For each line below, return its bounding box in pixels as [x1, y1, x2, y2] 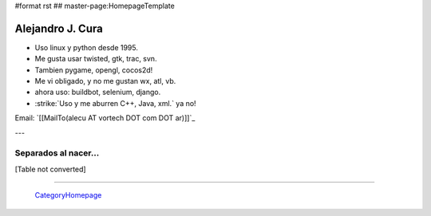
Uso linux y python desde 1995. [34, 42, 139, 52]
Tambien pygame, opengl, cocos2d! [34, 65, 153, 75]
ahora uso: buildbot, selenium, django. [34, 88, 161, 97]
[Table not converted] [14, 164, 87, 174]
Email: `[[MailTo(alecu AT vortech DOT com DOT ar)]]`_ [14, 113, 196, 123]
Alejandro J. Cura [14, 22, 103, 35]
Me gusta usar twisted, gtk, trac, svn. [34, 54, 157, 64]
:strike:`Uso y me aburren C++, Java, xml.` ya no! [34, 98, 196, 108]
